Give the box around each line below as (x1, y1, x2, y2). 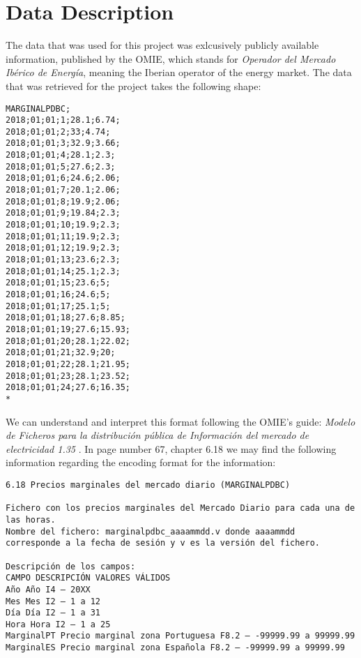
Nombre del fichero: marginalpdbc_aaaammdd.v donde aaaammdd (6, 526, 295, 537)
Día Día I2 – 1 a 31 (6, 608, 101, 618)
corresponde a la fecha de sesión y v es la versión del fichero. (6, 538, 321, 548)
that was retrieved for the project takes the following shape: (6, 78, 261, 93)
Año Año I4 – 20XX (6, 584, 91, 595)
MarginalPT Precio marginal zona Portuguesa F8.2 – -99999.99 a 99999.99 (6, 631, 355, 641)
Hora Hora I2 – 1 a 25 (6, 619, 111, 629)
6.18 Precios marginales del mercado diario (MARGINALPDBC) (6, 479, 291, 490)
